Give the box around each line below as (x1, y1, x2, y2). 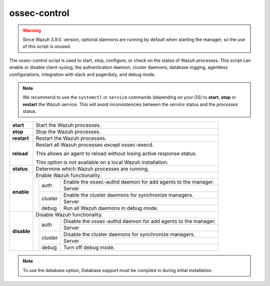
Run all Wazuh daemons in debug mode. (63, 205, 158, 212)
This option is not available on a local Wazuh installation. (35, 159, 168, 166)
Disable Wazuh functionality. (35, 211, 103, 218)
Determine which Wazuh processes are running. (35, 165, 149, 172)
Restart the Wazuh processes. (35, 135, 107, 142)
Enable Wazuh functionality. (35, 172, 101, 179)
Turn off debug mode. (63, 244, 115, 251)
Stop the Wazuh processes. (35, 128, 101, 135)
